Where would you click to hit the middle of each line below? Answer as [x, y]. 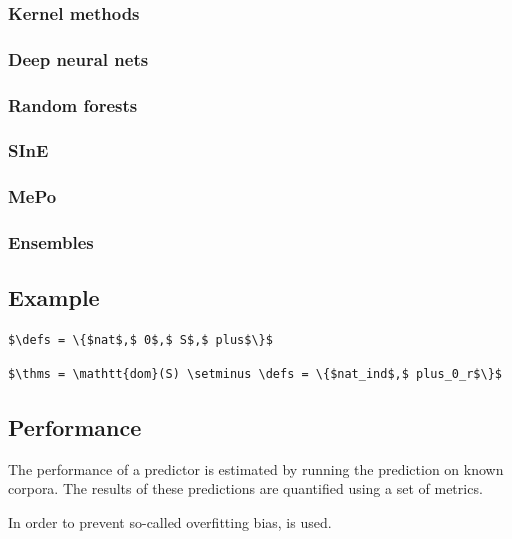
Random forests [73, 104]
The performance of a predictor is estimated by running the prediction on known [256, 468]
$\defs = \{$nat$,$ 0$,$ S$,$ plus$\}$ [140, 340]
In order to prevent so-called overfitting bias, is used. [170, 521]
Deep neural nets [78, 58]
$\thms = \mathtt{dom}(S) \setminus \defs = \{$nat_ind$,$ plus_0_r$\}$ [255, 373]
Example [54, 297]
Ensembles [51, 242]
